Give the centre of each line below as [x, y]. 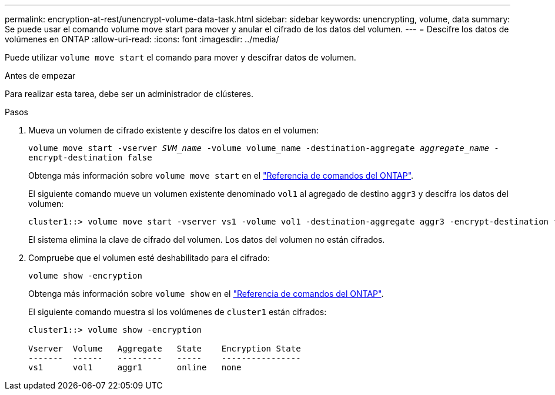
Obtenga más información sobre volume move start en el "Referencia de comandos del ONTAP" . [221, 175]
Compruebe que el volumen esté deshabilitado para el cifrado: [149, 258]
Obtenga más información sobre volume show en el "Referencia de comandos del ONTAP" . [206, 294]
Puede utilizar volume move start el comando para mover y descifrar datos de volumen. [180, 57]
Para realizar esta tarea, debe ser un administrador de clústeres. [129, 94]
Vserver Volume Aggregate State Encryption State [165, 349]
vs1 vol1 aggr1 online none [135, 367]
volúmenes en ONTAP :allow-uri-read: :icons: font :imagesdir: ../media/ [142, 39]
